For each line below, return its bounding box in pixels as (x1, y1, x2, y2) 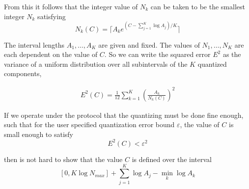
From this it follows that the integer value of (4, 1, 138, 11)
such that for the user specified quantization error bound (4, 119, 175, 130)
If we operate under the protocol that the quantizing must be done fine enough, (4, 109, 244, 120)
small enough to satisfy (4, 129, 74, 139)
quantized (197, 58, 227, 69)
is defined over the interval (132, 154, 212, 164)
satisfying (37, 11, 66, 21)
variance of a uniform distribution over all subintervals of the (4, 58, 188, 69)
